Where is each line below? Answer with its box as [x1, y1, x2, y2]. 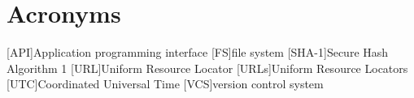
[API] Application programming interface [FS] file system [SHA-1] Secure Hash [7, 44, 389, 61]
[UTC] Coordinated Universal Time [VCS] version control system [7, 75, 324, 92]
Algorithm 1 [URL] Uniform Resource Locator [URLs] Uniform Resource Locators [7, 59, 408, 76]
